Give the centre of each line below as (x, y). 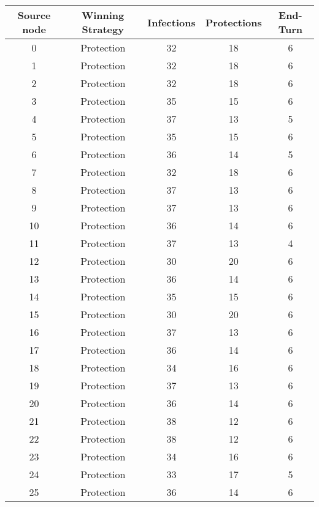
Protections (233, 22)
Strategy (103, 29)
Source (34, 15)
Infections (171, 22)
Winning (103, 15)
